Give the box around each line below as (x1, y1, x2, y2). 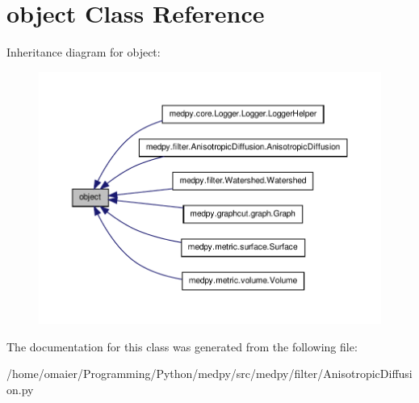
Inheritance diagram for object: (6, 44, 161, 61)
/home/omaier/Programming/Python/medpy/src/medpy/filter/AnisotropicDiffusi (6, 365, 413, 382)
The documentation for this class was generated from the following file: (6, 338, 358, 355)
